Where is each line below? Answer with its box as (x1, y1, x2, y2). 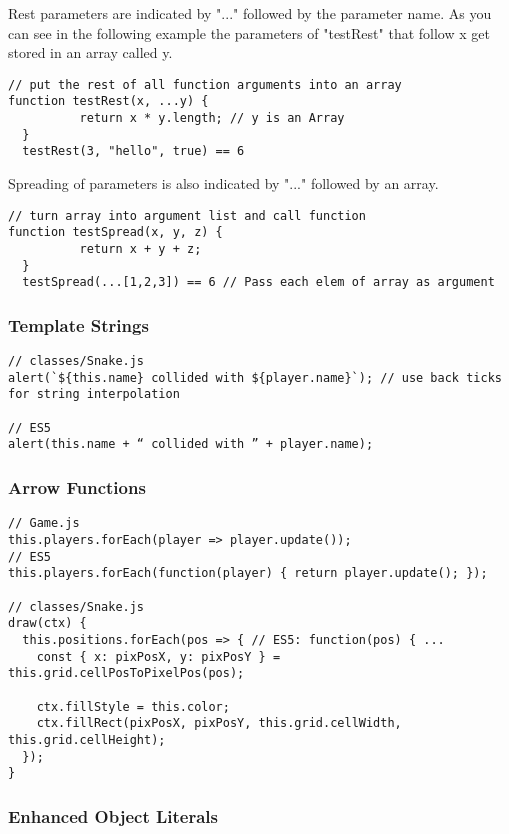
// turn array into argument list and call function (8, 208, 366, 223)
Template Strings (8, 312, 149, 337)
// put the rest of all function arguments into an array (8, 77, 402, 92)
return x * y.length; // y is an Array (79, 111, 345, 126)
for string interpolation (8, 387, 180, 402)
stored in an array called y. (8, 42, 173, 63)
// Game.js (8, 516, 80, 531)
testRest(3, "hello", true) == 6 (22, 144, 245, 159)
